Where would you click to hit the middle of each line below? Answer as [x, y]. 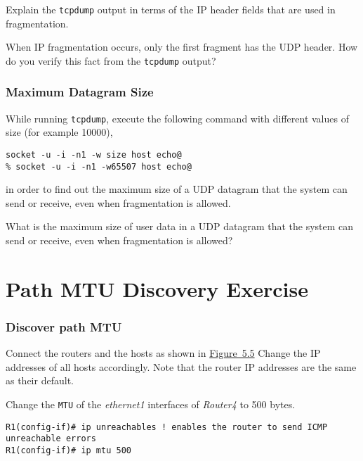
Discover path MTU [64, 326]
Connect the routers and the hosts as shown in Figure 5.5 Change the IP [163, 353]
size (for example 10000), [59, 132]
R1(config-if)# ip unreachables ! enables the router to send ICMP [167, 427]
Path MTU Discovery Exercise [157, 288]
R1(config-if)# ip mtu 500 [68, 450]
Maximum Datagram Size [80, 92]
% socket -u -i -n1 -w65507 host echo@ [99, 166]
